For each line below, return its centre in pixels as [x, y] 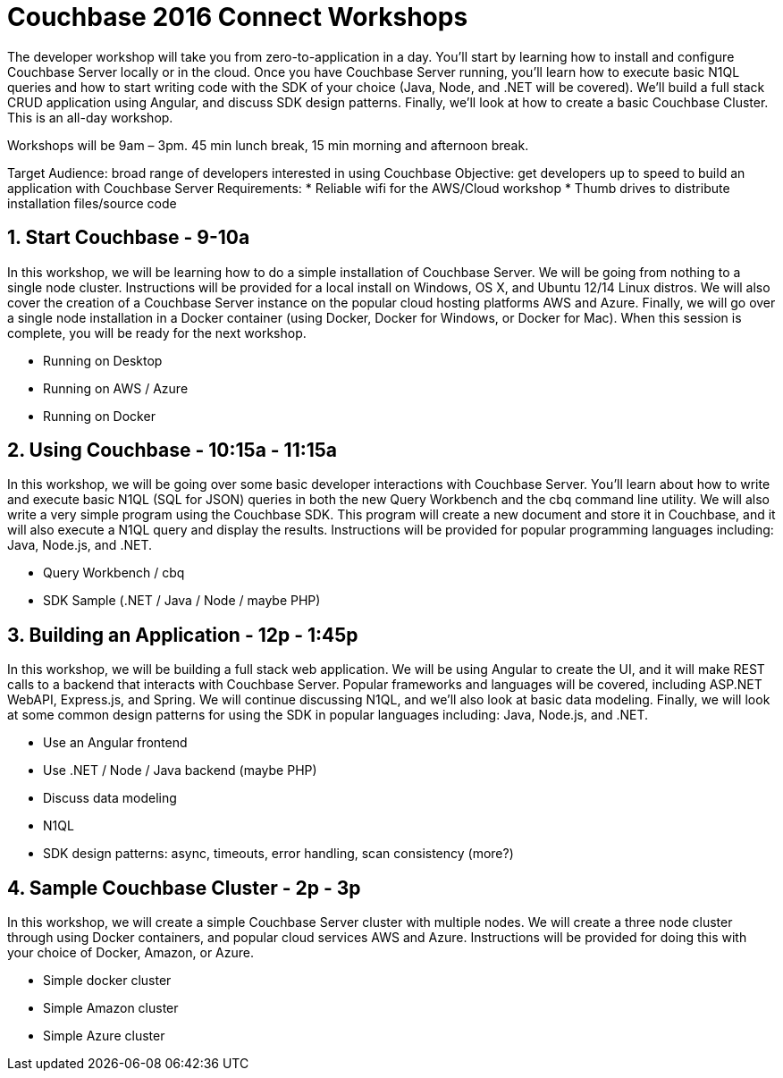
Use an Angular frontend [115, 743]
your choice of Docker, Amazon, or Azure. [130, 953]
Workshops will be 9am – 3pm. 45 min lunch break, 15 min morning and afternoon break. [268, 145]
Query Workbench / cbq [114, 573]
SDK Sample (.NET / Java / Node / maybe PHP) [182, 601]
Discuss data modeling [110, 798]
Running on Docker [99, 416]
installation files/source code [92, 203]
